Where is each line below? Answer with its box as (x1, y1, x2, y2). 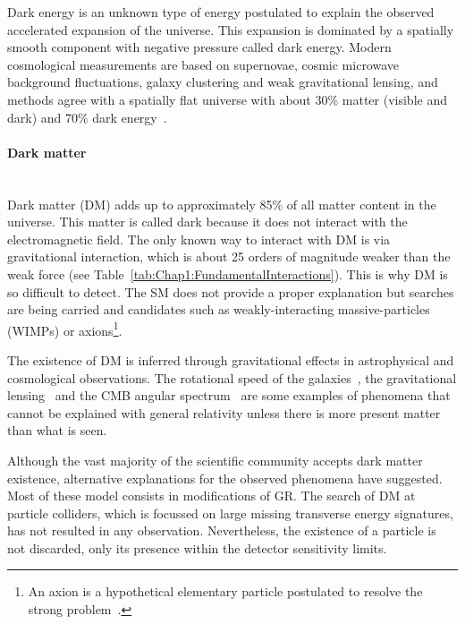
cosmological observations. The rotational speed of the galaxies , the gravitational (7, 368, 457, 387)
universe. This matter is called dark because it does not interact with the (7, 212, 408, 231)
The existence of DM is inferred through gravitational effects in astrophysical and (7, 350, 454, 369)
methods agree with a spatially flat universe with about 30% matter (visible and (7, 90, 447, 108)
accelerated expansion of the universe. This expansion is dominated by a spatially (7, 20, 454, 38)
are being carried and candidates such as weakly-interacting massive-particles (7, 300, 430, 319)
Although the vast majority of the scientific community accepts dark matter (7, 450, 423, 469)
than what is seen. (7, 421, 107, 440)
